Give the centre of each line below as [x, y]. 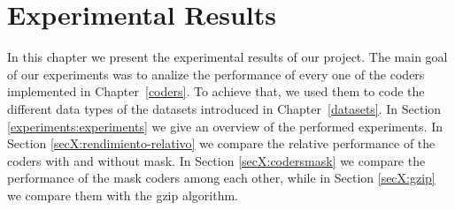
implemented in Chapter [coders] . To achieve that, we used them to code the [216, 91]
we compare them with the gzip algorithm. [123, 195]
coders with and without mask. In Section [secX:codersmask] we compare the [216, 160]
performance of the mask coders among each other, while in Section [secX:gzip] [221, 178]
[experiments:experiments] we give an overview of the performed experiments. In [225, 126]
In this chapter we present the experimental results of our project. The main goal [227, 57]
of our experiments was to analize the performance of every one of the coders [216, 74]
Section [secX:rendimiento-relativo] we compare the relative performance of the [221, 143]
